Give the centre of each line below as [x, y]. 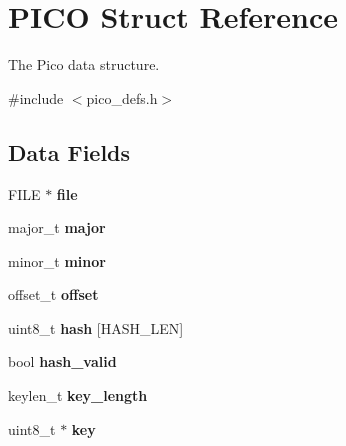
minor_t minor [57, 260]
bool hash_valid [62, 361]
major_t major [57, 227]
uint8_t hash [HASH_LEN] [96, 327]
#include [36, 97]
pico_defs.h [122, 97]
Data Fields [69, 151]
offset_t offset [53, 294]
